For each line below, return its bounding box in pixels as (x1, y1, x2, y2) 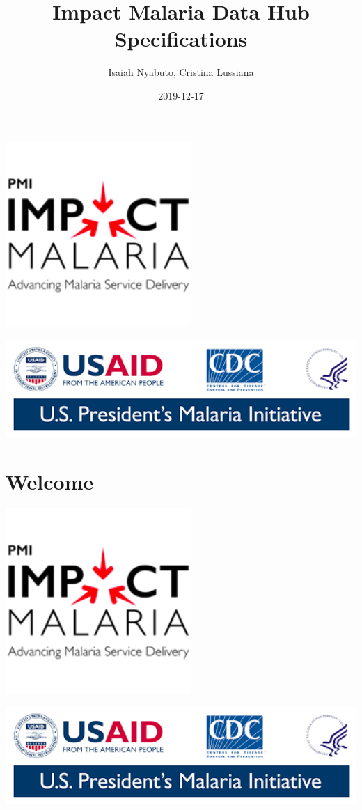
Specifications (114, 24, 248, 53)
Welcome (6, 467, 94, 496)
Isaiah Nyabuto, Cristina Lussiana (108, 65, 254, 79)
